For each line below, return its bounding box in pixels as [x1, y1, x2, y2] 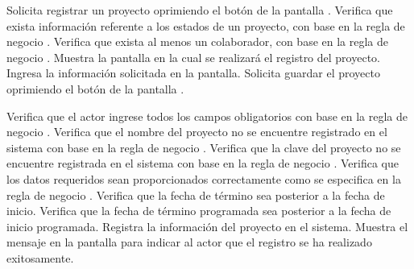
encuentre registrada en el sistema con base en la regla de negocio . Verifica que [6, 155, 399, 172]
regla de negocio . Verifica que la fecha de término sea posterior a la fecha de [6, 186, 385, 203]
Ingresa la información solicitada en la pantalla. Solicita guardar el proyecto [6, 64, 380, 81]
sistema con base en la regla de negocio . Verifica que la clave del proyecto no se [6, 139, 401, 155]
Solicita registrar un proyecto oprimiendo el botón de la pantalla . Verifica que [6, 2, 393, 18]
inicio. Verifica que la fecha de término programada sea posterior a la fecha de [6, 202, 391, 219]
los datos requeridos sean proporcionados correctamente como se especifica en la [6, 170, 401, 187]
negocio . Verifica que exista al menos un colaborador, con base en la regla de [6, 33, 389, 50]
